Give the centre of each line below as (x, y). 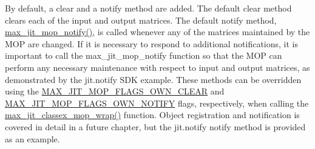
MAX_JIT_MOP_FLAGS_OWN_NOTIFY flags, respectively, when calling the (157, 103)
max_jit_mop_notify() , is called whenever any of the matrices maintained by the (157, 32)
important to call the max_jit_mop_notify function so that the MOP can (144, 55)
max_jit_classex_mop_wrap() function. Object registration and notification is (152, 115)
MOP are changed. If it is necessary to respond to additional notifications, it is (152, 43)
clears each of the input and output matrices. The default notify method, (141, 20)
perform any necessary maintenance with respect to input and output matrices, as (157, 67)
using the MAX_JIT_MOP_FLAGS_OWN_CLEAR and (115, 91)
